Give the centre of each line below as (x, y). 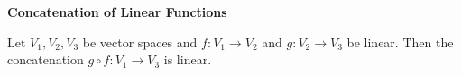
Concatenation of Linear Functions (117, 12)
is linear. (188, 59)
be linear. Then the (400, 42)
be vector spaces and (140, 42)
